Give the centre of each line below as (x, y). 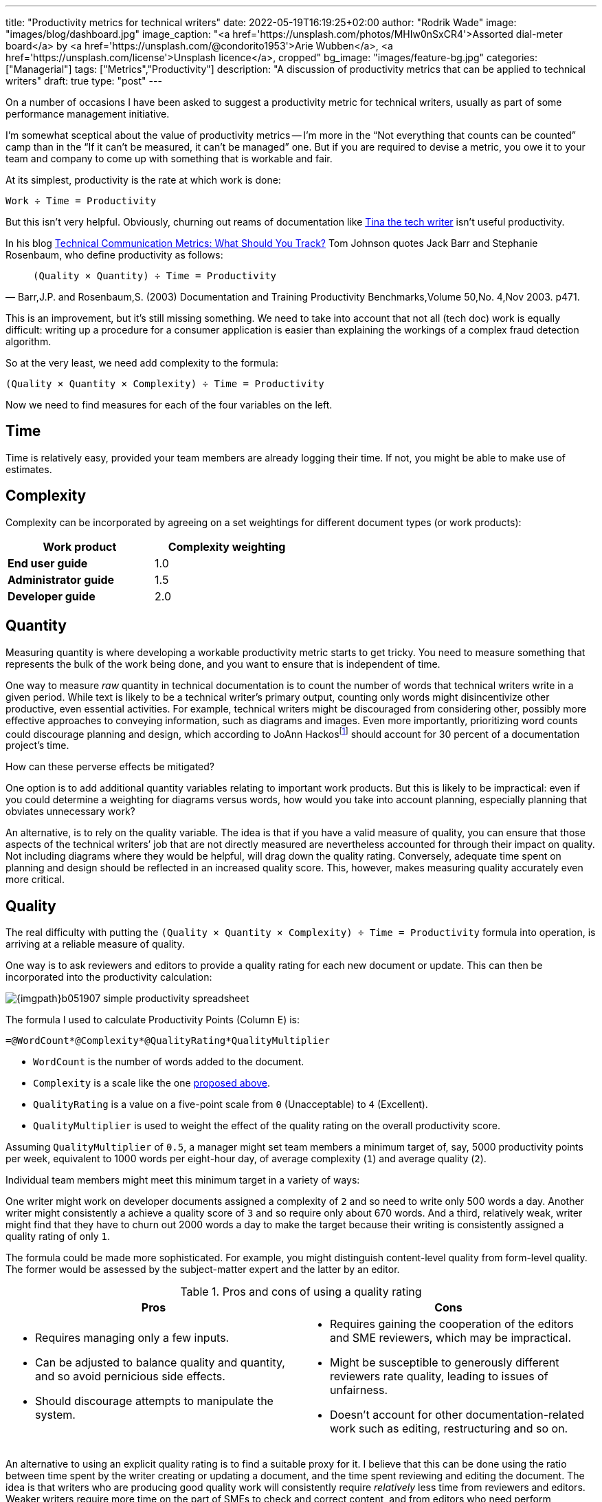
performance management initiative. (88, 114)
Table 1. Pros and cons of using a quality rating (301, 1292)
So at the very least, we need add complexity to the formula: (142, 363)
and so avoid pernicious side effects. (130, 1376)
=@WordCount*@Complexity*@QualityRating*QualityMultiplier (168, 1041)
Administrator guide (61, 579)
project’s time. (37, 745)
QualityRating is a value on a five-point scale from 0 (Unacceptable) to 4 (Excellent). (231, 1104)
